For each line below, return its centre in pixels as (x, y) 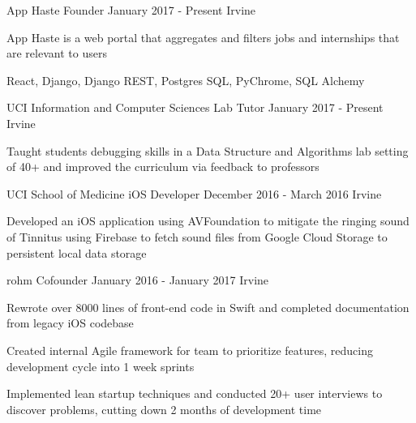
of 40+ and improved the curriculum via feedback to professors (163, 167)
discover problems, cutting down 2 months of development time (164, 409)
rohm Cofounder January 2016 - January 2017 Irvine (138, 280)
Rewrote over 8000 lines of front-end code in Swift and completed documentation (208, 307)
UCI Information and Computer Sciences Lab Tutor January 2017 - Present (195, 107)
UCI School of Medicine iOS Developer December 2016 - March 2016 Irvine (194, 193)
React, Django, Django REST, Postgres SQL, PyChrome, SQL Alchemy (186, 80)
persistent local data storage (77, 252)
